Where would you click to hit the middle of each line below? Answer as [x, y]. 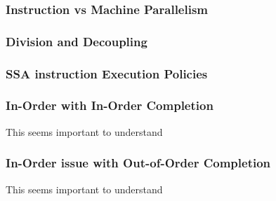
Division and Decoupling [77, 41]
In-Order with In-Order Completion [110, 105]
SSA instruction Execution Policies [107, 73]
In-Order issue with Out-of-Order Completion [138, 163]
